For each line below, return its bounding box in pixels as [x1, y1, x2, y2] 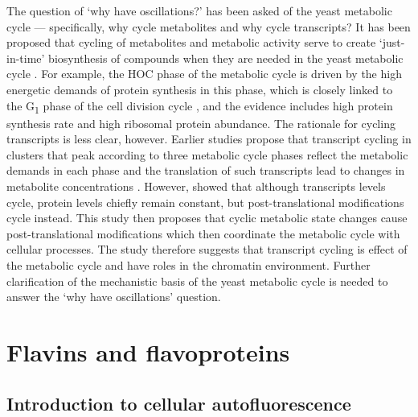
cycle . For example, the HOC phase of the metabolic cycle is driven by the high [6, 65, 402, 82]
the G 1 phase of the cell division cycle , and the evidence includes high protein [6, 97, 393, 116]
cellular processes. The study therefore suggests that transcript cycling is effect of [6, 241, 408, 258]
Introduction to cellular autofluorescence [6, 390, 351, 415]
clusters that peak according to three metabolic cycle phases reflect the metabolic [6, 146, 408, 163]
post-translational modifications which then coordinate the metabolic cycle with [6, 225, 400, 242]
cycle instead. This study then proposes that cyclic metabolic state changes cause [6, 209, 408, 226]
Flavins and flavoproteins [6, 336, 290, 368]
